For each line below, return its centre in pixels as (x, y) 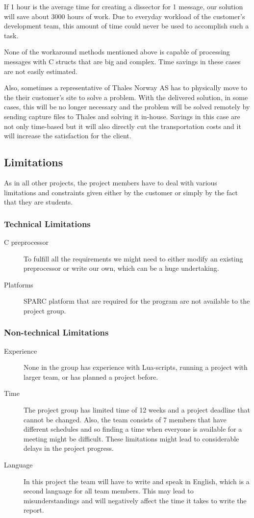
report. (34, 510)
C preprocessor (26, 242)
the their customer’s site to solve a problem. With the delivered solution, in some (126, 97)
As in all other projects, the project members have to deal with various (111, 182)
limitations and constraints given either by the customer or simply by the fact (121, 192)
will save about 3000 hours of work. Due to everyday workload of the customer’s (125, 16)
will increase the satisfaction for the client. (68, 136)
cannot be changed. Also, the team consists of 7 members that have (125, 419)
